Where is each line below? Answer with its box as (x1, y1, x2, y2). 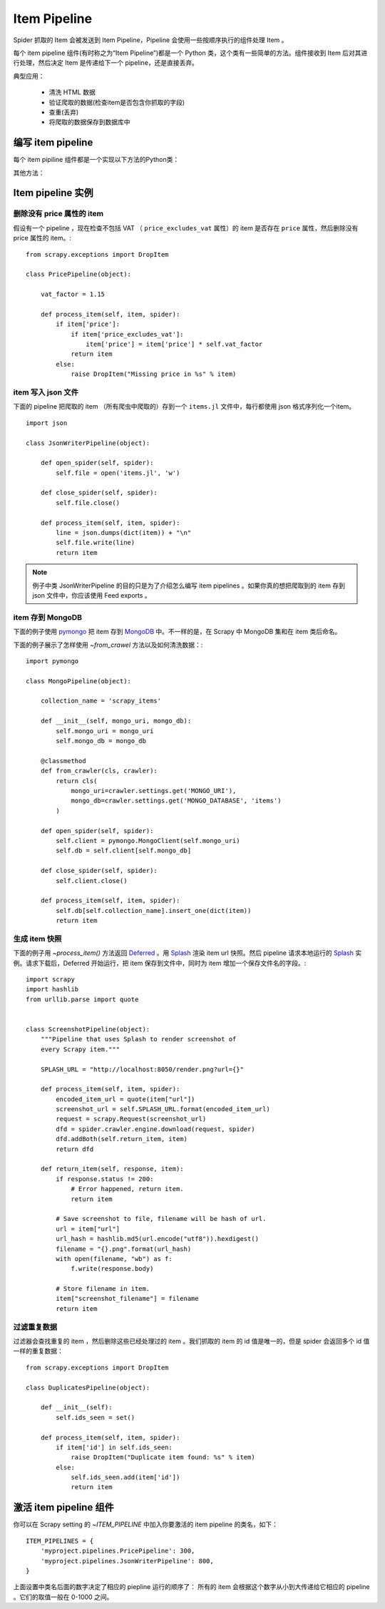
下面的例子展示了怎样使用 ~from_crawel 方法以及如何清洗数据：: (13, 640, 203, 649)
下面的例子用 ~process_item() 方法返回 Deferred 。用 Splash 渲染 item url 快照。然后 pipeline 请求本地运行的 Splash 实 (13, 949, 362, 957)
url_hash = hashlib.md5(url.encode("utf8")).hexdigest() (56, 1235, 260, 1243)
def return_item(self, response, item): (40, 1165, 185, 1173)
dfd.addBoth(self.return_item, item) (56, 1135, 188, 1143)
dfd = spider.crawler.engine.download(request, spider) (56, 1125, 256, 1133)
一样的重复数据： (13, 1347, 63, 1355)
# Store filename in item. (56, 1284, 150, 1293)
